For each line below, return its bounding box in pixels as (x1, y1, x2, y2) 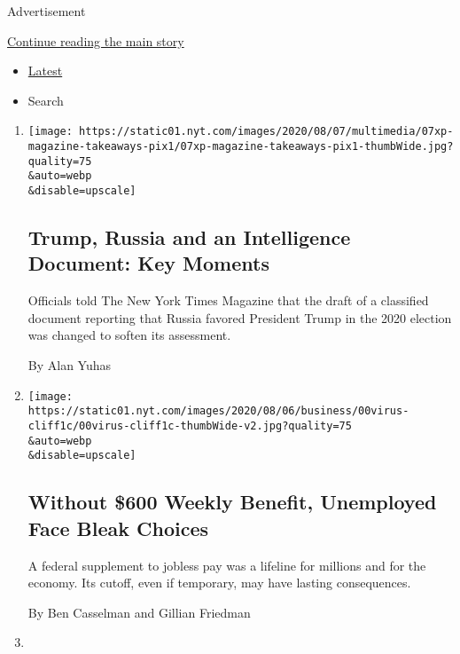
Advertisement (7, 2, 86, 20)
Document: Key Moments (27, 249, 269, 277)
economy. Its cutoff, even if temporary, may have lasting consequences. (27, 573, 411, 592)
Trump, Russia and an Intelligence (27, 224, 351, 251)
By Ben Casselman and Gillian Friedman (27, 603, 251, 621)
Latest (27, 61, 63, 80)
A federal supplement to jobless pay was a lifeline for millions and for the (27, 556, 426, 574)
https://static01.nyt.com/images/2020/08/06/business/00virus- (27, 405, 409, 418)
